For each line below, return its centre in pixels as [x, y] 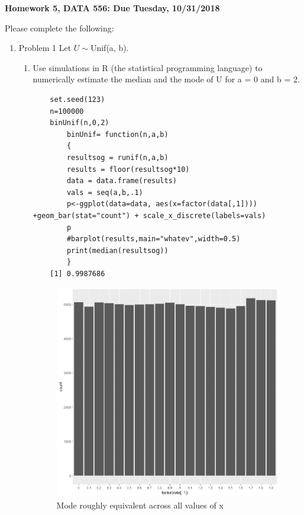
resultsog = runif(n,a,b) [117, 157]
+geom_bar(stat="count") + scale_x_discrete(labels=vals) [149, 215]
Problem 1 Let [45, 48]
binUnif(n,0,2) [80, 123]
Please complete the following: [59, 28]
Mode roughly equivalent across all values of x [140, 505]
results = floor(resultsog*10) [128, 169]
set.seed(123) [77, 99]
